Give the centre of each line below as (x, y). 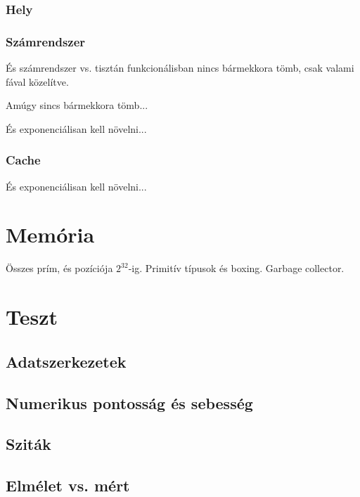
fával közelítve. (37, 81)
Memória (50, 234)
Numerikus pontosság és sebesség (129, 402)
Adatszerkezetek (66, 361)
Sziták (28, 444)
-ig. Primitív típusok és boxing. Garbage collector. (236, 268)
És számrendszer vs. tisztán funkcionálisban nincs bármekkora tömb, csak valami (180, 68)
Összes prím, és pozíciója (59, 268)
